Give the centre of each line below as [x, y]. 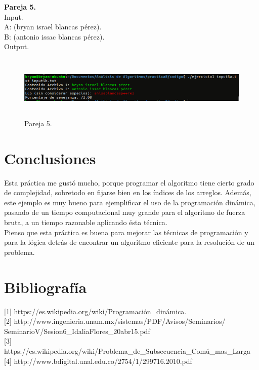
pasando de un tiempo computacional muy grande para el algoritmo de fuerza [125, 212]
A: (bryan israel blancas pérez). [53, 27]
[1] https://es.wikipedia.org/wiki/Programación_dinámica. [95, 311]
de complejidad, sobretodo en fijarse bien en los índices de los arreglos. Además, [128, 192]
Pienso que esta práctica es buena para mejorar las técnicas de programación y [126, 232]
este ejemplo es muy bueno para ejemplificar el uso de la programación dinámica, [130, 202]
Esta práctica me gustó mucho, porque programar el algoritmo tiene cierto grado [129, 182]
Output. [17, 46]
